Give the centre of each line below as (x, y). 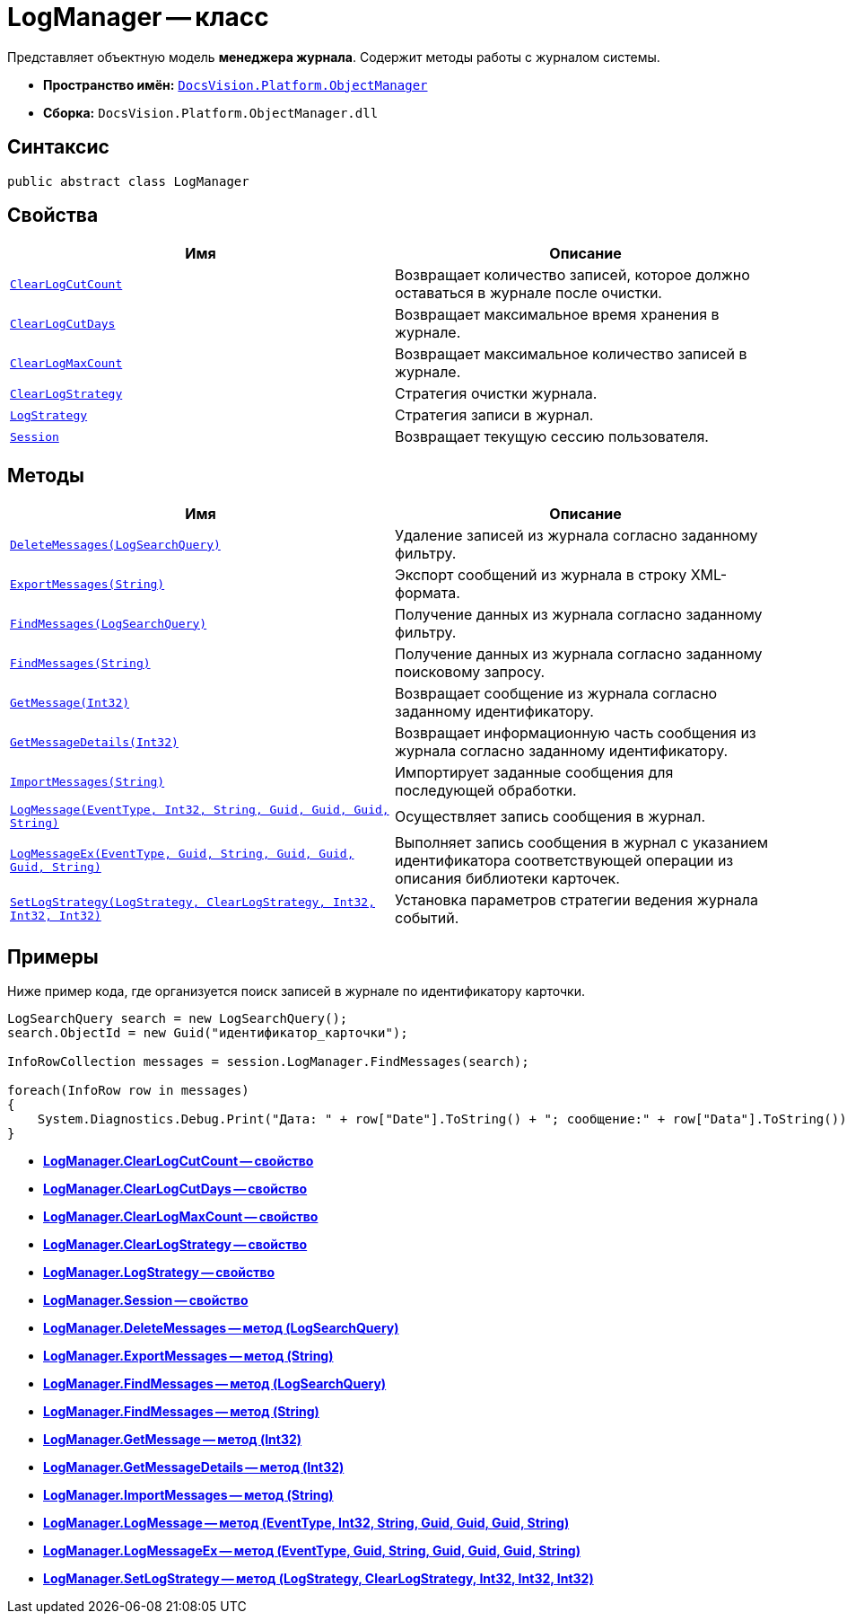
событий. (427, 918)
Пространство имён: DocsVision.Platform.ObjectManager (236, 84)
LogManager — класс (138, 17)
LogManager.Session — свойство (146, 1300)
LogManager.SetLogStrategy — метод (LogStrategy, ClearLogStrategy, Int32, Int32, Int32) (319, 1579)
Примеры (53, 956)
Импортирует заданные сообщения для (534, 773)
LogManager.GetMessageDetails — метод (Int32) (194, 1467)
